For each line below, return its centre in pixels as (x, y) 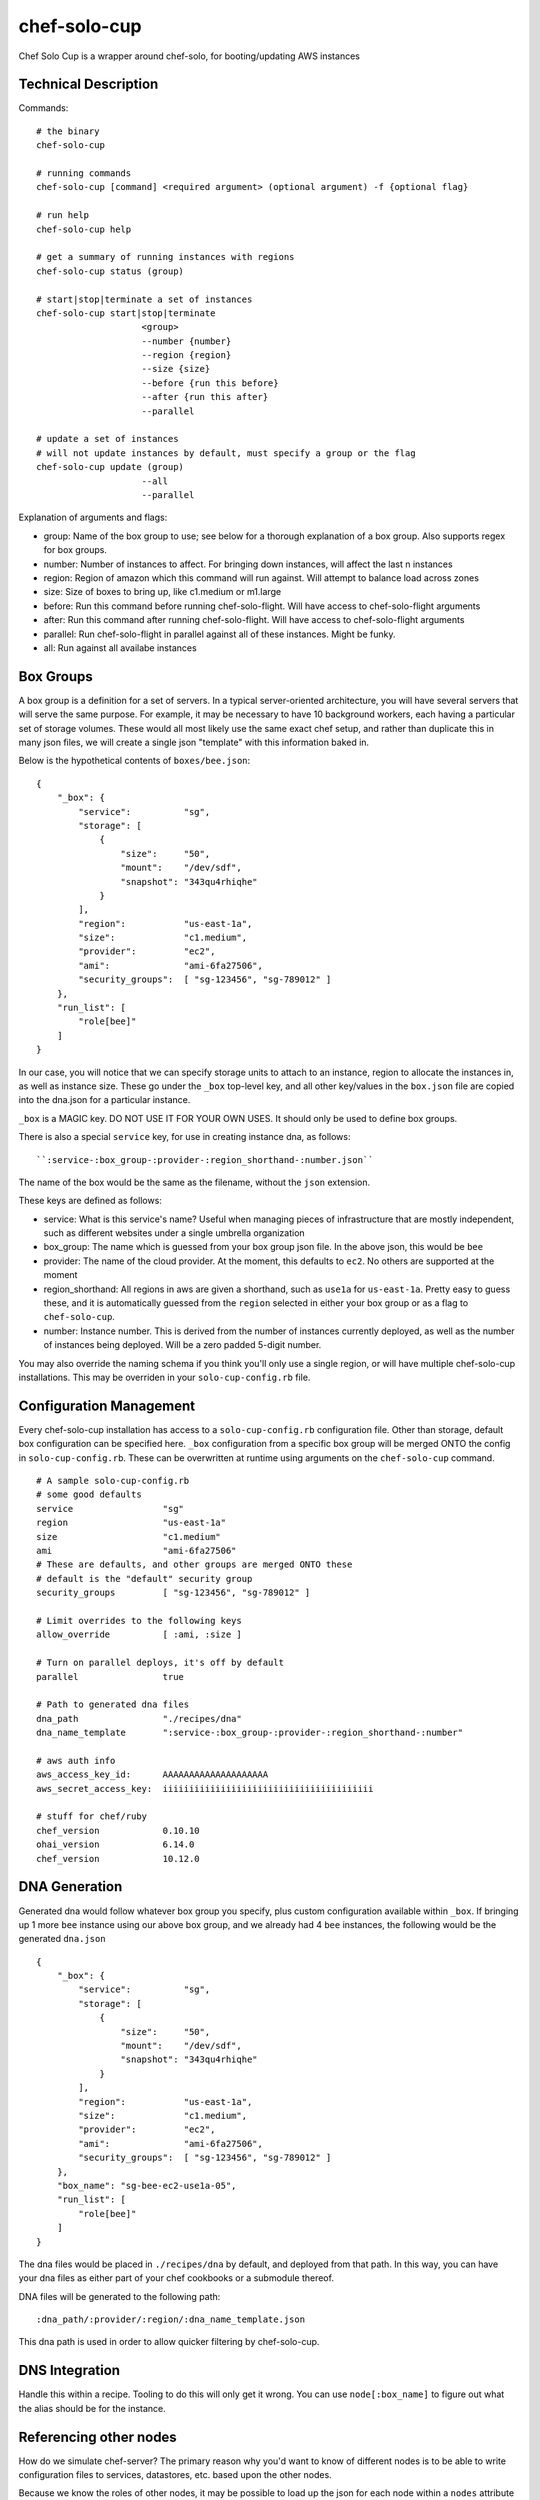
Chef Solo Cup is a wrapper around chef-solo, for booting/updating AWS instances (189, 56)
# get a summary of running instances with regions (165, 257)
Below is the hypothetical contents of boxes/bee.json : (134, 761)
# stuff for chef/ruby (92, 1816)
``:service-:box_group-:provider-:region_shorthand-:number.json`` (205, 1159)
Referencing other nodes (97, 2436)
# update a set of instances (107, 439)
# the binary (68, 131)
